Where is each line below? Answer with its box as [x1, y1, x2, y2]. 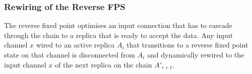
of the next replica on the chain [54, 59, 152, 69]
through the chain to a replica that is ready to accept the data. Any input [4, 29, 233, 40]
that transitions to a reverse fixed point [127, 39, 248, 50]
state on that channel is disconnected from [4, 49, 136, 59]
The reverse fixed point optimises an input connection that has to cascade [4, 20, 232, 30]
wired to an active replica [36, 39, 115, 50]
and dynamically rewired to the [147, 49, 244, 59]
